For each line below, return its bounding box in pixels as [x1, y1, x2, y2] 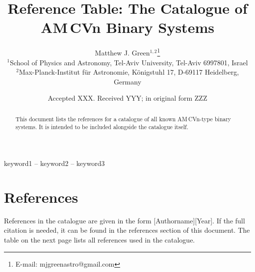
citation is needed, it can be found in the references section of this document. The [4, 225, 250, 235]
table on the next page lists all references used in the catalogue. [4, 234, 195, 245]
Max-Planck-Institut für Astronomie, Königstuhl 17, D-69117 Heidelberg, [19, 67, 239, 77]
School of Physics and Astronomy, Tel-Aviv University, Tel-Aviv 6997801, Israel [10, 57, 248, 67]
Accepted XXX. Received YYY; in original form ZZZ [48, 93, 207, 103]
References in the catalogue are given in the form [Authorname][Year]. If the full [4, 215, 245, 225]
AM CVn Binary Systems [41, 17, 214, 37]
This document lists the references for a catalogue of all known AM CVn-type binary [15, 114, 231, 123]
